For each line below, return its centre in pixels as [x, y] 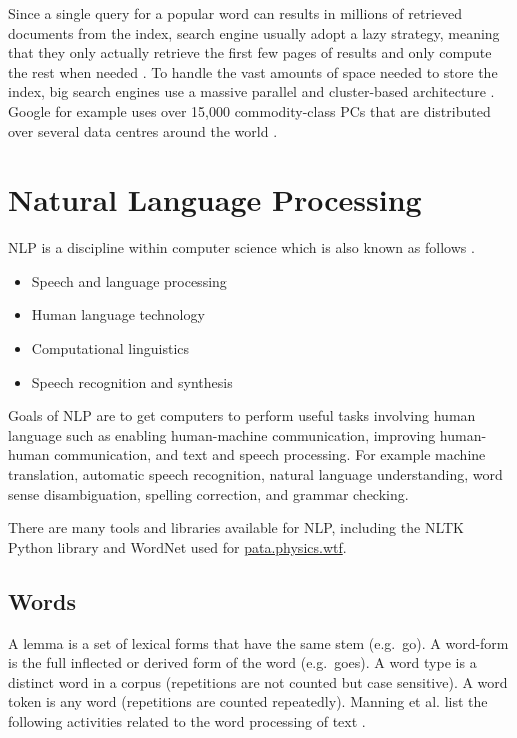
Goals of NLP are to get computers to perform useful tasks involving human [242, 415]
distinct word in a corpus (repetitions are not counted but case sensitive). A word [258, 681]
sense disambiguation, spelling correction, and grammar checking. [208, 493]
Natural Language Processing [215, 199]
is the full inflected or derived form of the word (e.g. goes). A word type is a [242, 662]
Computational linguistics [110, 348]
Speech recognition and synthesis [132, 381]
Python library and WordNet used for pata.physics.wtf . [177, 546]
